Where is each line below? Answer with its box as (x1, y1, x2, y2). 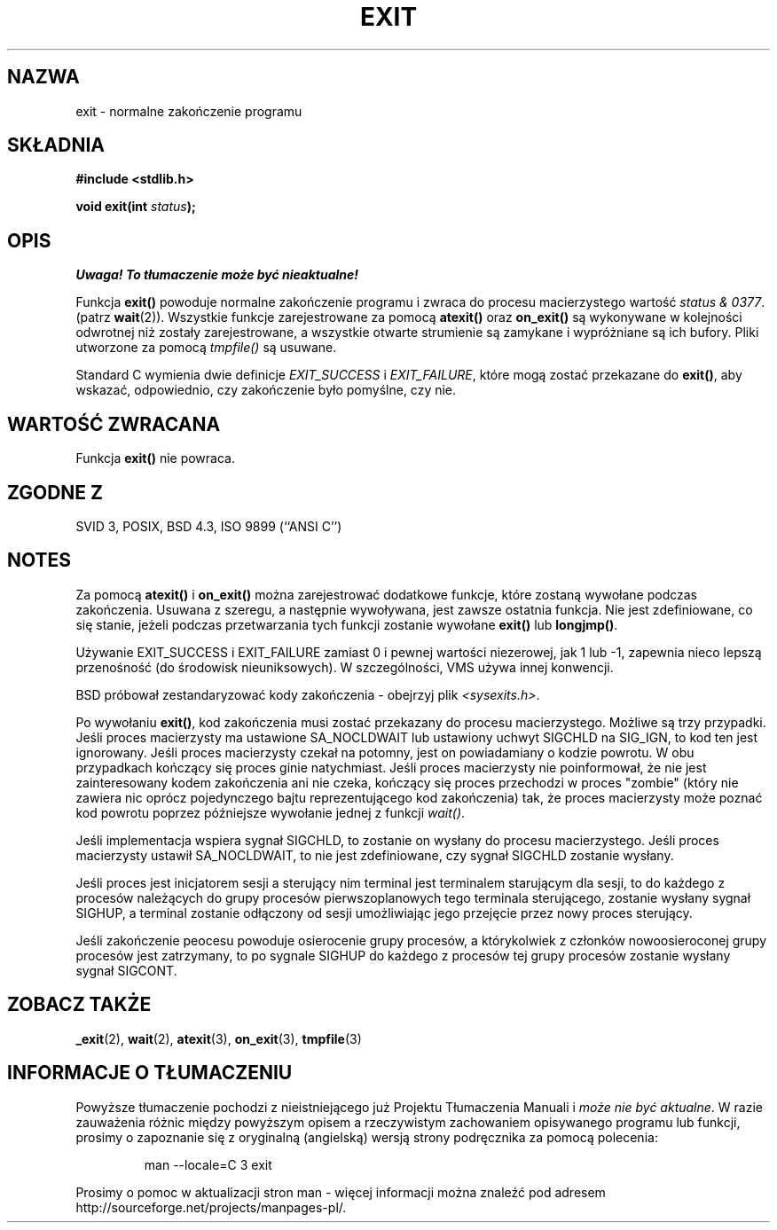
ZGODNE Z (7, 481, 104, 504)
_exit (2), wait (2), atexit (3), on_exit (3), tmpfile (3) (75, 1030, 362, 1046)
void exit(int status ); (75, 199, 196, 215)
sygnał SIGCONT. (75, 962, 177, 978)
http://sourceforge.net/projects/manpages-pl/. (75, 1199, 347, 1215)
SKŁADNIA (7, 134, 105, 157)
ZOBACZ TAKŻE (7, 993, 152, 1016)
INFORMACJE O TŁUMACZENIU (7, 1062, 293, 1085)
